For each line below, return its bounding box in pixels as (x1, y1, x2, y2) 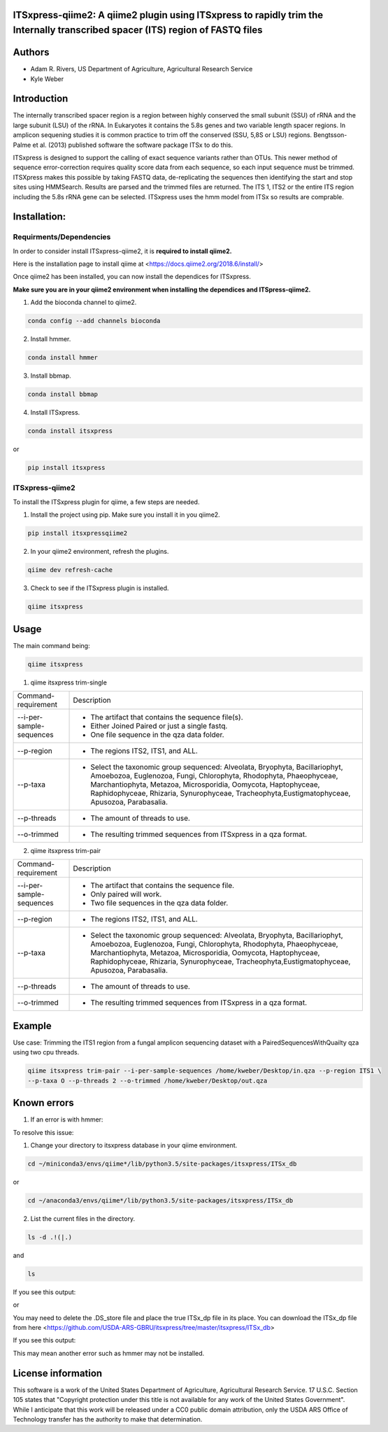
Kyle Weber (30, 74, 64, 83)
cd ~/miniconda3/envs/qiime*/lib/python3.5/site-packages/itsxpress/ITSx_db (27, 1159, 297, 1168)
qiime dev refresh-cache (27, 566, 113, 574)
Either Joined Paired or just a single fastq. (90, 721, 228, 731)
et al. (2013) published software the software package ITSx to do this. (32, 141, 233, 149)
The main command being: (13, 641, 90, 650)
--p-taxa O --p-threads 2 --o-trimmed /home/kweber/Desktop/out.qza (27, 1077, 268, 1084)
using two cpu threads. (13, 1048, 80, 1057)
